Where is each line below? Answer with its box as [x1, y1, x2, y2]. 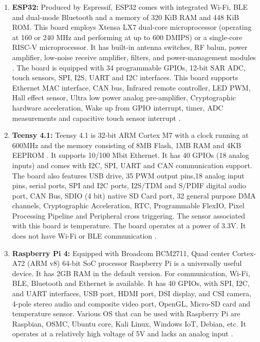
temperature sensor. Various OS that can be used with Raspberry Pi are [12, 308, 240, 319]
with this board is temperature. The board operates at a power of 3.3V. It [12, 220, 246, 231]
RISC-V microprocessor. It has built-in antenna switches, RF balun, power [12, 42, 248, 52]
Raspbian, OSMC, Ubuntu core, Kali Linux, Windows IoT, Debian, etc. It [12, 318, 246, 329]
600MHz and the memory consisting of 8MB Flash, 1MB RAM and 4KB [12, 139, 242, 150]
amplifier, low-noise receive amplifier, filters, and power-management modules [12, 51, 256, 62]
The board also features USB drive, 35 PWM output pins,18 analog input [12, 170, 245, 181]
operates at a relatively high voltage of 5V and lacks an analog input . [12, 328, 233, 339]
